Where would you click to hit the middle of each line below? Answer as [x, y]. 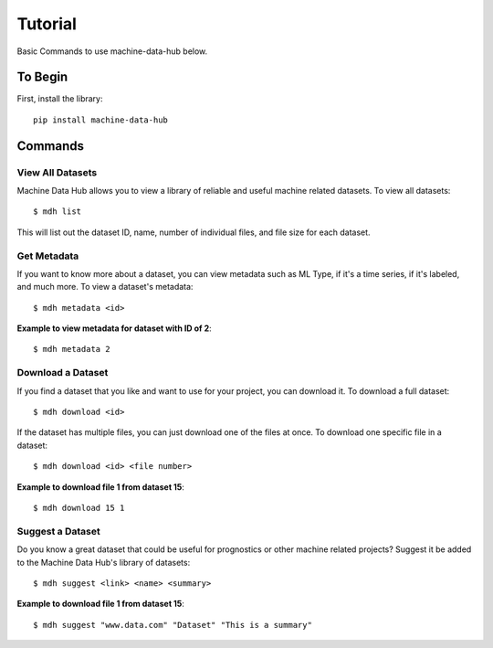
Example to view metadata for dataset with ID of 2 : [114, 328]
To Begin [42, 77]
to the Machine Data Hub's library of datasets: [104, 562]
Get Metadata [48, 256]
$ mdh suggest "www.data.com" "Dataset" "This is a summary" [173, 625]
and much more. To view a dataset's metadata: [105, 287]
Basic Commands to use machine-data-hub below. [112, 51]
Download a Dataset [63, 373]
